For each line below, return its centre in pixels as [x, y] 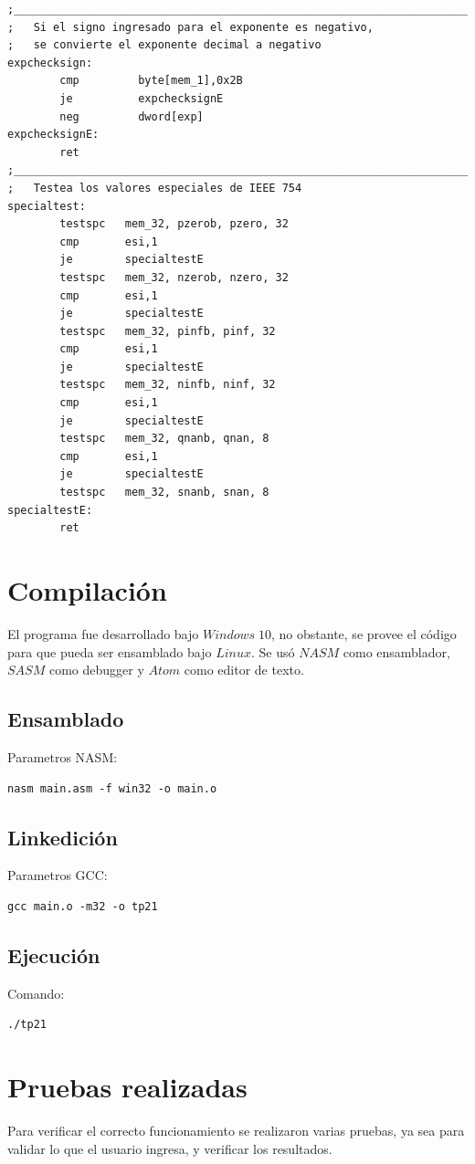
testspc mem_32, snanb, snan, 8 [164, 493]
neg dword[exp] [132, 116]
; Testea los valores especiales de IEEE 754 [155, 188]
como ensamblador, [396, 651]
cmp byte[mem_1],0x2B [151, 81]
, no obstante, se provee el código [364, 633]
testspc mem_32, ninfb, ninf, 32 [168, 385]
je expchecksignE [142, 98]
